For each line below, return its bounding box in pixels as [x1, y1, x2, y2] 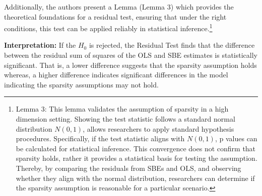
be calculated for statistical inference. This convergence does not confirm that [16, 143, 256, 153]
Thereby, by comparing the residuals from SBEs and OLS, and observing [16, 162, 241, 173]
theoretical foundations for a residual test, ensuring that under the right [4, 11, 227, 22]
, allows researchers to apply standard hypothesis [83, 123, 234, 134]
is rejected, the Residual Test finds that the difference [89, 40, 255, 50]
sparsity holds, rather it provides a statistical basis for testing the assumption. [16, 153, 257, 163]
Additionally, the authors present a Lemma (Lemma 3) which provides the [4, 2, 234, 12]
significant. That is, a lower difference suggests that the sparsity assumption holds [4, 59, 257, 70]
